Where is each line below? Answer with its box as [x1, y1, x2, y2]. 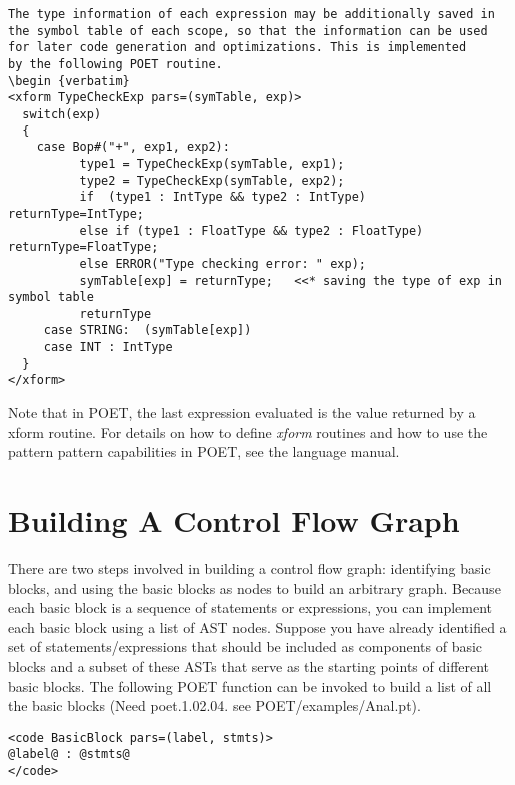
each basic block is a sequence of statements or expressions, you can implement [8, 597, 492, 618]
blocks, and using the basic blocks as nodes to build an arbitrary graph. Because [8, 577, 501, 598]
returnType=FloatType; [8, 240, 159, 255]
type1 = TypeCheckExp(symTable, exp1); [79, 156, 345, 171]
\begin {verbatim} [8, 73, 130, 88]
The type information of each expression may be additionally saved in [8, 7, 495, 21]
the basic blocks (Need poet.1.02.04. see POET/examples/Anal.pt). [8, 695, 421, 716]
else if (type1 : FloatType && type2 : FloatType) [79, 223, 424, 238]
